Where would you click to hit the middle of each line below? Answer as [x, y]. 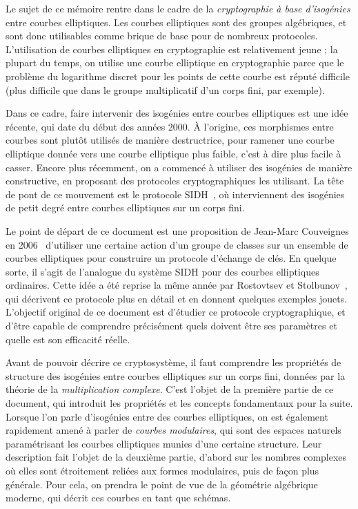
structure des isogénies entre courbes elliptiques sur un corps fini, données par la [176, 375]
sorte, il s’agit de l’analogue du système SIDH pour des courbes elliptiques [162, 271]
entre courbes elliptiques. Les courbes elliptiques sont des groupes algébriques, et [176, 22]
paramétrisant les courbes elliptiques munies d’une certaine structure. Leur [164, 443]
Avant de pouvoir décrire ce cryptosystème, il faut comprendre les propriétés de [173, 362]
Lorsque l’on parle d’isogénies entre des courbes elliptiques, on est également [167, 416]
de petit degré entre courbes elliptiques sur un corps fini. [125, 208]
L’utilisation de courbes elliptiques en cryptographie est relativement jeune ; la [172, 49]
